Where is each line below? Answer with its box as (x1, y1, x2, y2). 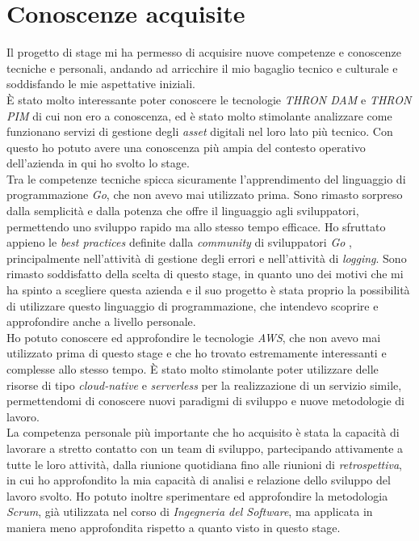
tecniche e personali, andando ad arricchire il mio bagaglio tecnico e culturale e (6, 59, 398, 76)
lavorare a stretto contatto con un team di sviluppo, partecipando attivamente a (6, 439, 404, 456)
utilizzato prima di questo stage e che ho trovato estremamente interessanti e (6, 344, 387, 361)
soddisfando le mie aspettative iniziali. (6, 75, 195, 92)
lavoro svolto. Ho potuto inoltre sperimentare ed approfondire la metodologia (6, 487, 388, 504)
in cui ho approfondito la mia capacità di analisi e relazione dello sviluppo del (6, 471, 391, 488)
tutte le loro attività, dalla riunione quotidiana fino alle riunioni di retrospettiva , (6, 455, 402, 472)
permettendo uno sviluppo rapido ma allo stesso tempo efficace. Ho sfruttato (6, 218, 386, 235)
